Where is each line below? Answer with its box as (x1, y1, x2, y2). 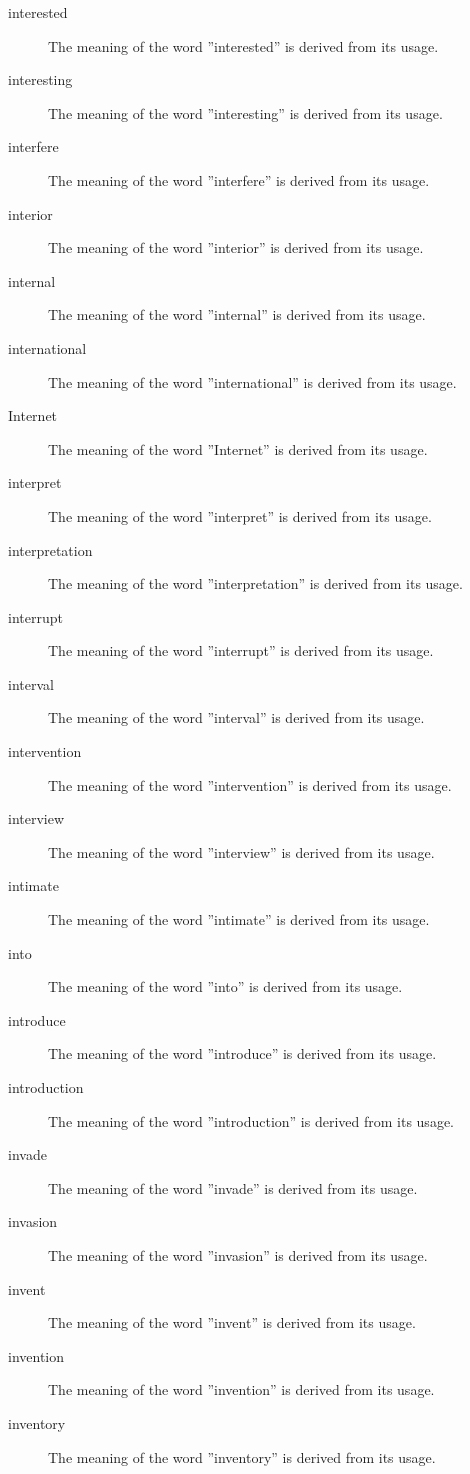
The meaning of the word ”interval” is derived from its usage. (48, 707, 425, 728)
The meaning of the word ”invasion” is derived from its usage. (48, 1244, 428, 1265)
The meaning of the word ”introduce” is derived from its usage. (48, 1043, 437, 1064)
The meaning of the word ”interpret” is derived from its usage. (48, 505, 432, 526)
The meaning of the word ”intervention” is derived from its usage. (48, 774, 452, 795)
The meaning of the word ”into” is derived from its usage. (48, 976, 403, 997)
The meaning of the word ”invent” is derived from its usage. (48, 1312, 416, 1333)
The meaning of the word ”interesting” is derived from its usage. (48, 102, 443, 123)
